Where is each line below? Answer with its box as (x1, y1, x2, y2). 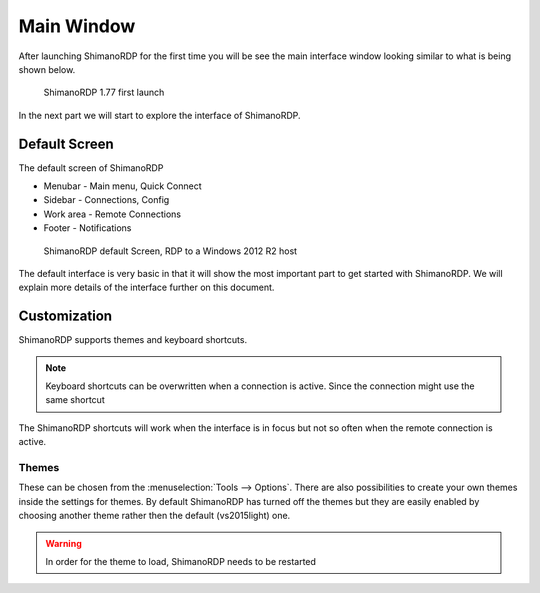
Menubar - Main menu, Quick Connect (43, 180, 202, 192)
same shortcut (45, 394, 105, 406)
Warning (45, 537, 82, 549)
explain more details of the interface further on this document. (18, 281, 275, 294)
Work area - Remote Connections (43, 208, 182, 220)
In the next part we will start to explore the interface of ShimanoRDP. (18, 109, 301, 121)
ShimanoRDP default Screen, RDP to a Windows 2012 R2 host (43, 245, 298, 257)
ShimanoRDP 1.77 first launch (43, 86, 165, 99)
